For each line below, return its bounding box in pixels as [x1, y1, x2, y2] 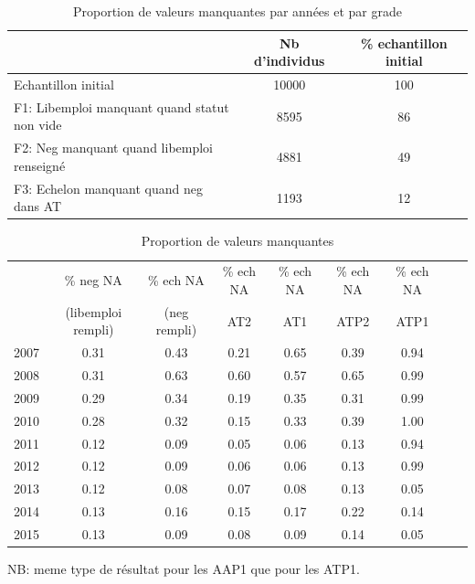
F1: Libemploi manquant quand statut [14, 97, 229, 116]
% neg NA [64, 271, 122, 290]
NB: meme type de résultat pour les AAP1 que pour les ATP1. [7, 559, 360, 578]
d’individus [254, 51, 325, 70]
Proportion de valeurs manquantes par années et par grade [72, 2, 402, 20]
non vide [14, 115, 62, 134]
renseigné [14, 155, 66, 175]
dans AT [14, 196, 62, 216]
